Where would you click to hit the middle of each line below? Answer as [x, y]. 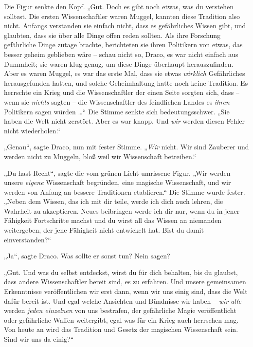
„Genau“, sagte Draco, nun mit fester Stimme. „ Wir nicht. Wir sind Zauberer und [126, 147]
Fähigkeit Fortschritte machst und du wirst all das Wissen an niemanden [113, 220]
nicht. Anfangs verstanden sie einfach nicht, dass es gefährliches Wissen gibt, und [125, 26]
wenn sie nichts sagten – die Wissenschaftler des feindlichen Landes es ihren [117, 101]
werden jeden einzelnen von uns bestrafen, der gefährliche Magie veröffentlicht [120, 310]
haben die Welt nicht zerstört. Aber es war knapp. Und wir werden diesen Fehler [125, 121]
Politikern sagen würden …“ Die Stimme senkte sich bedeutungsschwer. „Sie [117, 111]
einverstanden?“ [27, 239]
